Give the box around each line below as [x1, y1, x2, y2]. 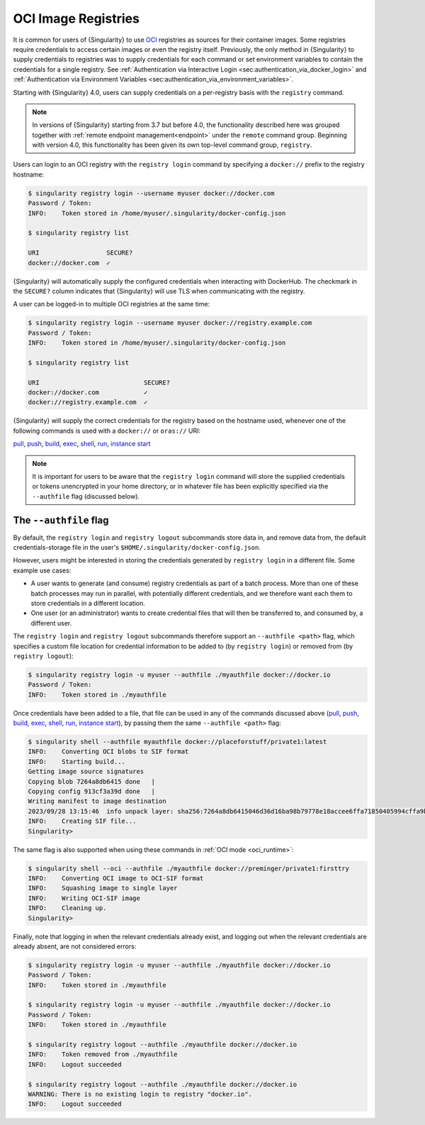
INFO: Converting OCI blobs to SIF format [28, 748, 189, 755]
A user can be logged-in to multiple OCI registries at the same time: [13, 300, 210, 309]
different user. [30, 619, 72, 627]
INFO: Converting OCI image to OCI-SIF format [28, 874, 204, 882]
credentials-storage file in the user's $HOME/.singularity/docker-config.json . [13, 543, 261, 552]
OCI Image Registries [13, 11, 140, 26]
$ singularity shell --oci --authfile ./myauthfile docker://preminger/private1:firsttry [28, 864, 350, 872]
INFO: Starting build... [28, 758, 125, 765]
